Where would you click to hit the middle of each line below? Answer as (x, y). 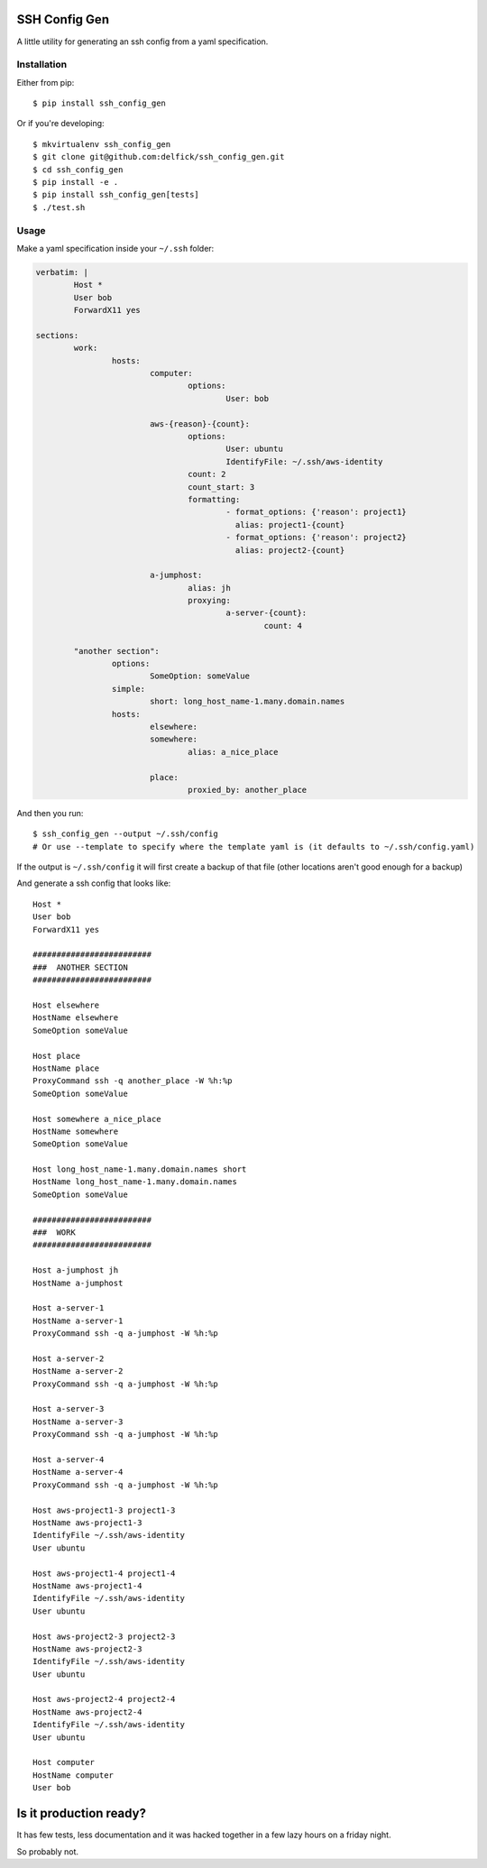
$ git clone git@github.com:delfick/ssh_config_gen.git (159, 157)
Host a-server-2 (69, 1358)
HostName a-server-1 (78, 1320)
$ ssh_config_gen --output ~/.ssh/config (125, 834)
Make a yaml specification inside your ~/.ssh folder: (115, 248)
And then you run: (50, 813)
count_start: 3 (221, 487)
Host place (57, 1056)
